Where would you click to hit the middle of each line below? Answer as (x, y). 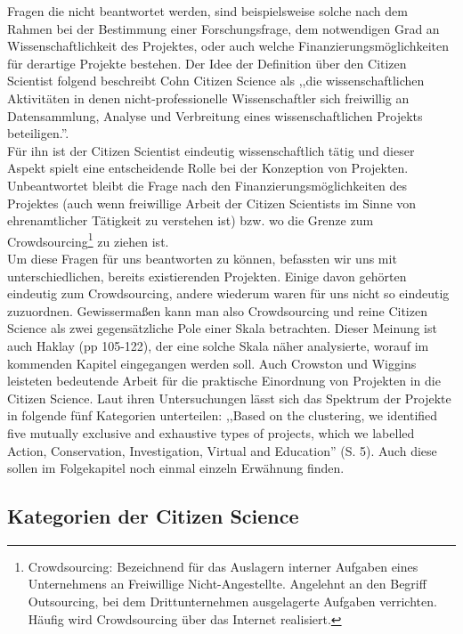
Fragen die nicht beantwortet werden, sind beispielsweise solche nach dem (207, 11)
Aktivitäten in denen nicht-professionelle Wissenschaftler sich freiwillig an (208, 98)
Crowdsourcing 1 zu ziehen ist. (88, 240)
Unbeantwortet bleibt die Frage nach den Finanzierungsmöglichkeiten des (207, 185)
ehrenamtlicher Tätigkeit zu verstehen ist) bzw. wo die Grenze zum (191, 220)
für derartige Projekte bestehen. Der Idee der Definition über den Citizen (207, 63)
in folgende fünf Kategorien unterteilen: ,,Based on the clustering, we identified (223, 415)
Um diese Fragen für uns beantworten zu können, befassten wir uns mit (202, 258)
